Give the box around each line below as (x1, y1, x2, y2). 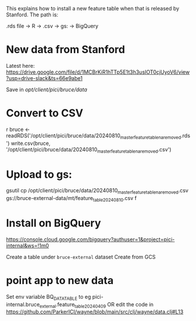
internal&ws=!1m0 (6, 242, 49, 249)
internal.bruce (6, 301, 40, 308)
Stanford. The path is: (6, 11, 59, 18)
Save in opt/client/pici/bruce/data (6, 86, 88, 93)
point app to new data (6, 274, 114, 287)
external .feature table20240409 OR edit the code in (39, 301, 154, 309)
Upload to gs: (6, 168, 73, 181)
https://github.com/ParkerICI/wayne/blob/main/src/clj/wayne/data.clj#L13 (6, 308, 184, 315)
